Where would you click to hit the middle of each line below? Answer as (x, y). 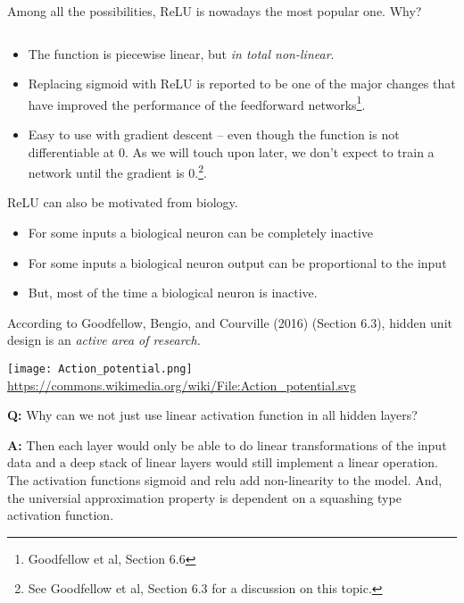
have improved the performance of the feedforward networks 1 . (197, 103)
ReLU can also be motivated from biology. (123, 202)
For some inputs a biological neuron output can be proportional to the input (237, 262)
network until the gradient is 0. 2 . (117, 171)
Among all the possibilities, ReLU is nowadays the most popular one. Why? (215, 11)
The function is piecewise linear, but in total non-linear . (181, 53)
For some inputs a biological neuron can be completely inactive (200, 233)
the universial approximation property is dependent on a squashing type (204, 497)
